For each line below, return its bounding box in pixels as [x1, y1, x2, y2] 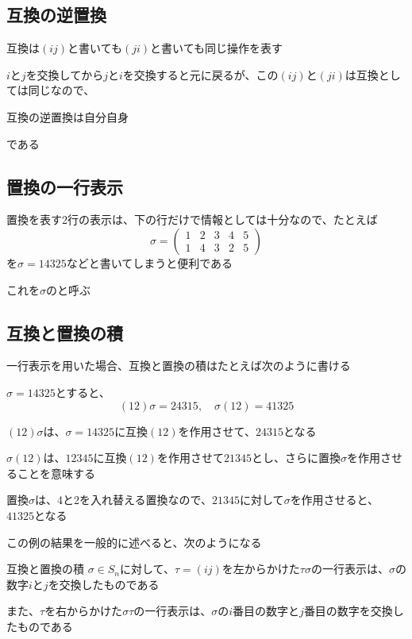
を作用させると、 [290, 491, 379, 508]
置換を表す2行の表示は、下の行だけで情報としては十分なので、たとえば [6, 211, 378, 228]
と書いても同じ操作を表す [150, 40, 283, 56]
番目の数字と [233, 602, 300, 619]
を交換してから [25, 66, 104, 83]
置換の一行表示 [6, 174, 123, 198]
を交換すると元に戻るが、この [122, 66, 279, 83]
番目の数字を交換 [303, 602, 393, 619]
